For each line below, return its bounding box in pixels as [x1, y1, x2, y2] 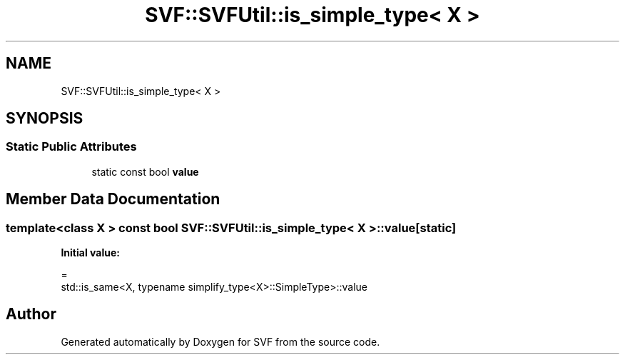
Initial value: [61, 246, 120, 259]
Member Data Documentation [6, 190, 220, 209]
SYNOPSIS [6, 109, 83, 128]
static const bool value [91, 165, 199, 178]
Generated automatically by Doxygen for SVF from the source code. [61, 335, 380, 348]
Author [6, 305, 56, 324]
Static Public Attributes [6, 139, 137, 154]
